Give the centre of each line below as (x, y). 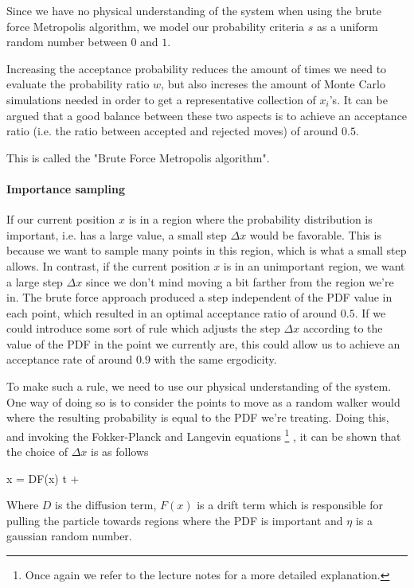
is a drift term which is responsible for (290, 505)
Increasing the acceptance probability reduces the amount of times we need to (197, 68)
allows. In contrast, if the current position (108, 265)
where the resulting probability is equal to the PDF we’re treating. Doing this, (198, 417)
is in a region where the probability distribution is (250, 219)
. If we (370, 312)
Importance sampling (66, 188)
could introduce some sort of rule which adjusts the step (143, 328)
